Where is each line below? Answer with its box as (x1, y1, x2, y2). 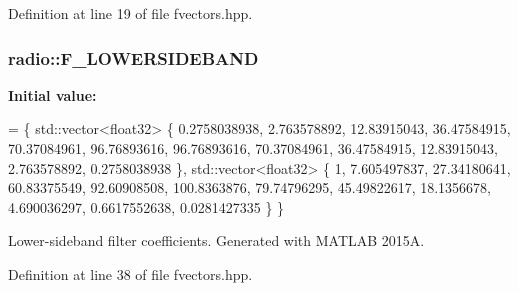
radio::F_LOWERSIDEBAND (8, 45, 259, 70)
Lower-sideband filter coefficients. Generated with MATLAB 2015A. (8, 230, 425, 251)
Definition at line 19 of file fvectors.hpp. (8, 3, 253, 23)
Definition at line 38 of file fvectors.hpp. (8, 263, 253, 284)
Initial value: (8, 84, 97, 105)
